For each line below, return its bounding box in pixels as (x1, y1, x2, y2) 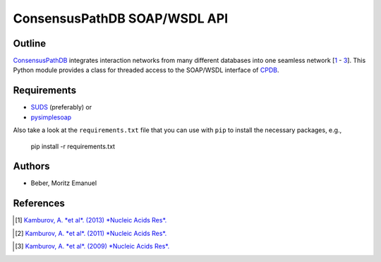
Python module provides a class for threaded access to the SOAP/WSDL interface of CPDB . (13, 66, 279, 74)
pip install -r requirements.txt (30, 142, 116, 150)
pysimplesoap (30, 113, 72, 121)
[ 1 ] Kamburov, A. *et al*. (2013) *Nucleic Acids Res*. (15, 216, 167, 225)
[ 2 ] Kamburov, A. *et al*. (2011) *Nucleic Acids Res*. (15, 229, 167, 237)
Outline (13, 37, 46, 49)
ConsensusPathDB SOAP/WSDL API (13, 11, 229, 26)
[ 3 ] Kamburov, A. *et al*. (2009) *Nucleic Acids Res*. (15, 242, 169, 251)
